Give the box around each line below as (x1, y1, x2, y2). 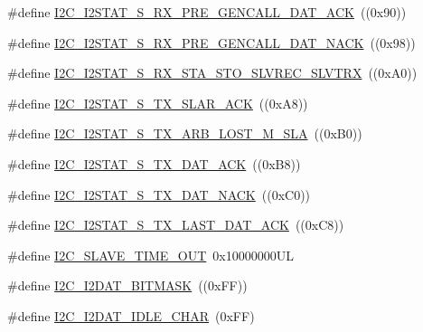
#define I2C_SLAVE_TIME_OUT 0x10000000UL (7, 245, 294, 264)
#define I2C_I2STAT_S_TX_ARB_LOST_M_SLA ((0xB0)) (7, 124, 362, 143)
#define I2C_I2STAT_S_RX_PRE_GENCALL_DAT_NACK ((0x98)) (7, 33, 416, 52)
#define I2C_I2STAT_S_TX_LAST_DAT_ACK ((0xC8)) (7, 215, 344, 234)
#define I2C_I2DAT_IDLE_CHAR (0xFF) (7, 306, 255, 325)
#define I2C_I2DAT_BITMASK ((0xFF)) (7, 276, 248, 295)
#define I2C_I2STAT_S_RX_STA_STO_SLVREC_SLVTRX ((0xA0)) (7, 63, 418, 82)
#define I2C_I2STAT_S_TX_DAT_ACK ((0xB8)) (7, 154, 301, 173)
